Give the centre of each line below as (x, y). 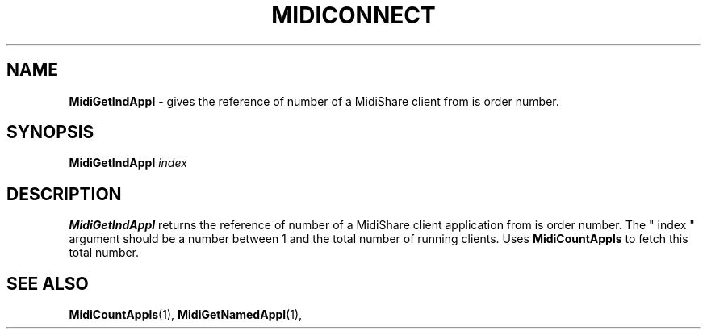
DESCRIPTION (64, 194)
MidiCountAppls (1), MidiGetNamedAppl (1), (186, 315)
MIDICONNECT (353, 15)
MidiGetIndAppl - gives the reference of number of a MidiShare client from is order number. (314, 101)
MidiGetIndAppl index (128, 163)
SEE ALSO (48, 283)
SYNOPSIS (50, 132)
